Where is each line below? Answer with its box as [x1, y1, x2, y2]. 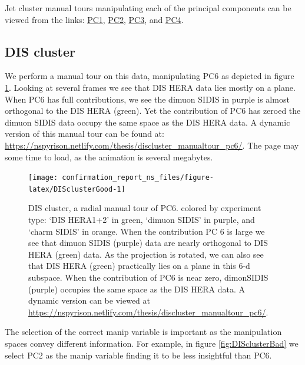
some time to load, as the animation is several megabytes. [5, 150, 213, 163]
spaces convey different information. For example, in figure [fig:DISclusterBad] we [5, 337, 299, 349]
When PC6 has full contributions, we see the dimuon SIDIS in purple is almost [5, 93, 290, 105]
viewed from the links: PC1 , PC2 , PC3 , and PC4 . [5, 13, 184, 25]
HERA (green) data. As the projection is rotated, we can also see [28, 248, 264, 260]
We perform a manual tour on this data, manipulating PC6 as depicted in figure [5, 70, 294, 82]
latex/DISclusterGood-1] [28, 185, 125, 193]
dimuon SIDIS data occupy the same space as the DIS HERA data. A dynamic [5, 116, 290, 128]
